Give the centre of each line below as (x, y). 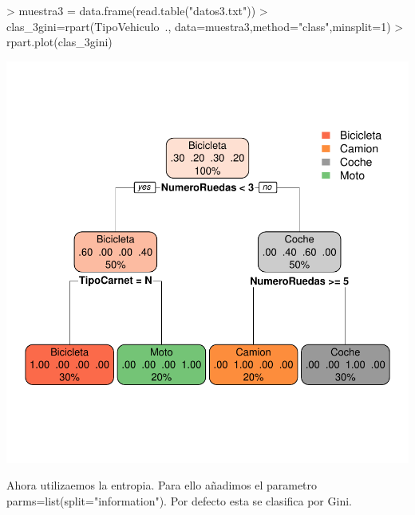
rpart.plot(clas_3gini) (59, 42)
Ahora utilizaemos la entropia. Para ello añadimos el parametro (162, 485)
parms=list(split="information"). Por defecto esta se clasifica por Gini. (179, 500)
